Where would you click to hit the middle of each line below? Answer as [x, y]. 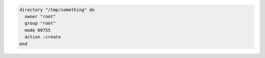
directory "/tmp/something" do [57, 10]
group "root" [40, 23]
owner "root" [40, 16]
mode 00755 [38, 30]
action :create [43, 37]
